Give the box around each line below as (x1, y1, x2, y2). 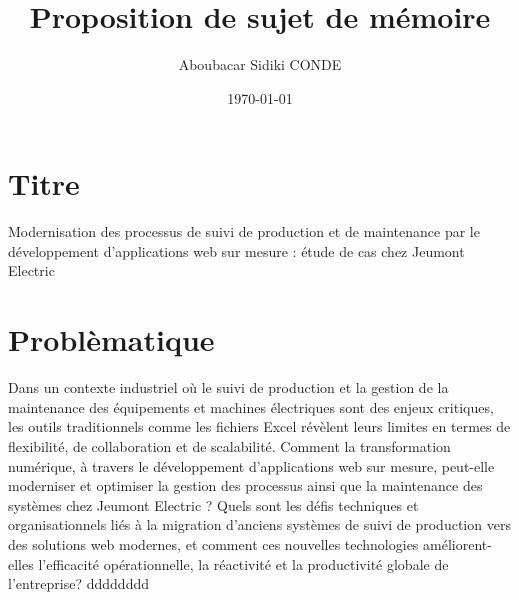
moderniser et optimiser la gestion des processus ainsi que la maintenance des (8, 475, 483, 496)
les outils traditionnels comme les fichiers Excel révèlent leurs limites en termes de (8, 416, 511, 437)
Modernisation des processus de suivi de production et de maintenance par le (8, 221, 480, 242)
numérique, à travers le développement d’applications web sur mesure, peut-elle (8, 455, 495, 476)
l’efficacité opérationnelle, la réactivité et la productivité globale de (38, 553, 449, 574)
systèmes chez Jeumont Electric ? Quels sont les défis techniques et (8, 494, 419, 515)
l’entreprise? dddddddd (8, 573, 149, 594)
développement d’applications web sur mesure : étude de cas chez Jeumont (8, 240, 465, 261)
